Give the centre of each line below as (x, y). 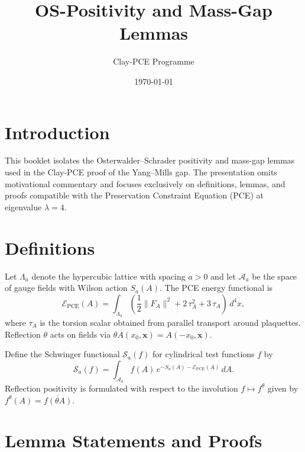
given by (283, 388)
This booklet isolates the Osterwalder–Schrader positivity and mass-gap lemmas (150, 160)
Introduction (57, 132)
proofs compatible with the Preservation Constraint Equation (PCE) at (134, 195)
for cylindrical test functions (204, 354)
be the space (275, 276)
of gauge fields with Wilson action (66, 288)
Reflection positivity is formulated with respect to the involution (121, 388)
